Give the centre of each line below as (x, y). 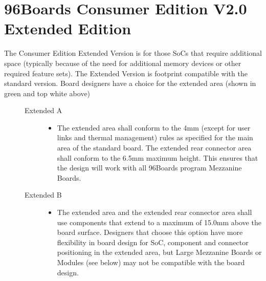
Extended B (43, 195)
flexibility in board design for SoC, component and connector (153, 242)
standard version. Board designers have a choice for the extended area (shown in (130, 83)
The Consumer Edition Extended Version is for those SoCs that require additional (133, 53)
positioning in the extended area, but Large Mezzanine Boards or (159, 252)
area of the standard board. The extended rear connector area (154, 148)
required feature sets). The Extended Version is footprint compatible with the (126, 73)
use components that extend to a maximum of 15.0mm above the (159, 222)
